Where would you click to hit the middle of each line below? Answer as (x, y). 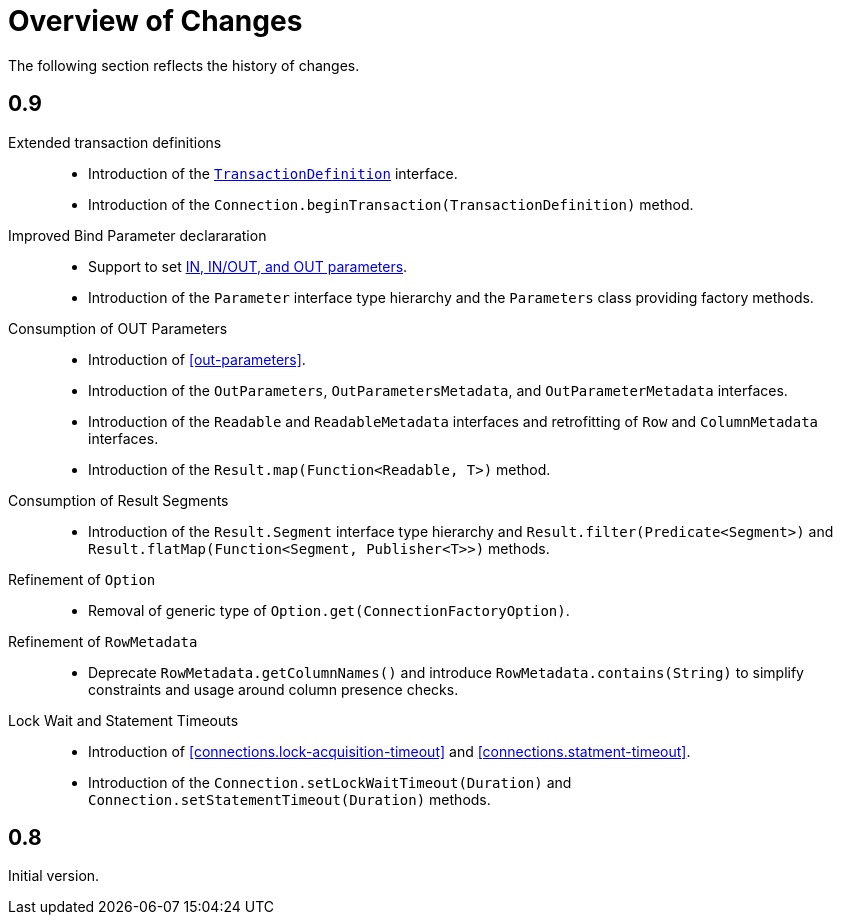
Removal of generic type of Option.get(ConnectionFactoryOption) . (329, 610)
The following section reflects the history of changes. (184, 65)
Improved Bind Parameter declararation (137, 235)
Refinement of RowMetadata (103, 641)
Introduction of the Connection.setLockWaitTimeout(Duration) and (330, 782)
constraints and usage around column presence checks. (273, 689)
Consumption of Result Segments (118, 500)
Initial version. (54, 876)
